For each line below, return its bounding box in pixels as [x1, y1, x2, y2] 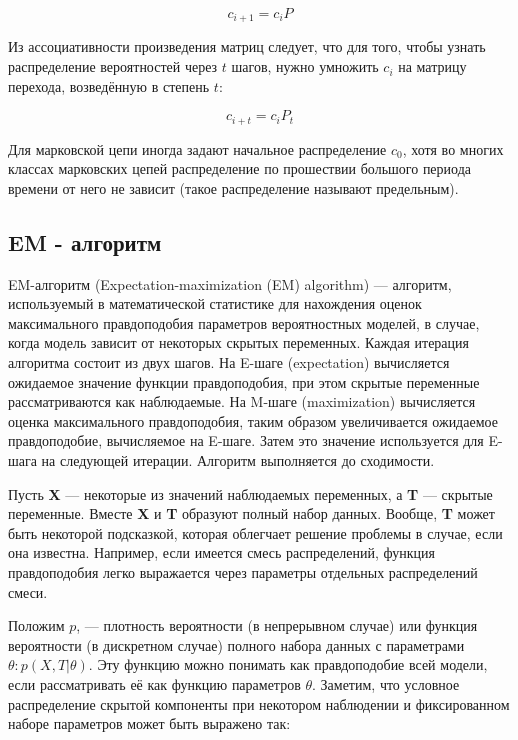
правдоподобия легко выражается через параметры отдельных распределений [8, 561, 478, 582]
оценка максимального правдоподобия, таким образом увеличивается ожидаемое [8, 410, 498, 431]
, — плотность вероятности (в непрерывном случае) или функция [76, 615, 478, 636]
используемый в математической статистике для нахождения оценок [8, 293, 422, 314]
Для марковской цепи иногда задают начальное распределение [8, 138, 387, 159]
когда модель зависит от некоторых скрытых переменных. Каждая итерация [8, 332, 469, 353]
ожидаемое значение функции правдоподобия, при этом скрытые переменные [8, 371, 480, 392]
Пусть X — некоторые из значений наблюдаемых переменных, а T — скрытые [8, 483, 493, 504]
